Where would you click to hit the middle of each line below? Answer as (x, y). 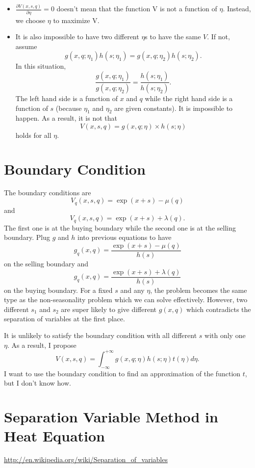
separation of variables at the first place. (64, 319)
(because (69, 108)
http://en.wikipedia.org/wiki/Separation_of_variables (86, 459)
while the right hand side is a (189, 98)
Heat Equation (54, 436)
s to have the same (173, 37)
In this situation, (41, 66)
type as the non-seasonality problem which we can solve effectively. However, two (126, 299)
